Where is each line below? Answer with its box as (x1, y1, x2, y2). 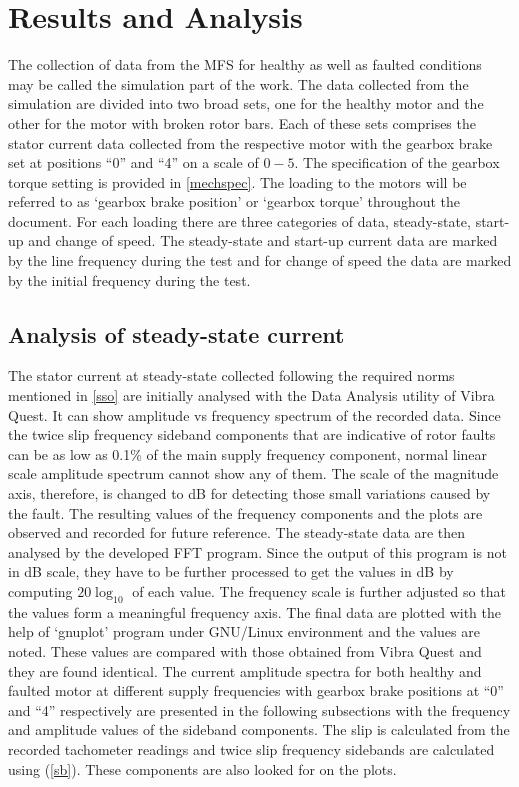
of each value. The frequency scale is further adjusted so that (132, 580, 506, 601)
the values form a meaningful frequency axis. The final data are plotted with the (8, 601, 502, 622)
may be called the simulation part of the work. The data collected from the (8, 73, 469, 94)
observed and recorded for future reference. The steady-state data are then (8, 522, 466, 543)
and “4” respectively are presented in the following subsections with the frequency (8, 699, 511, 720)
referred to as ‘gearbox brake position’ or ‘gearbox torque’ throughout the (8, 191, 461, 212)
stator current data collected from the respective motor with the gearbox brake (8, 132, 493, 153)
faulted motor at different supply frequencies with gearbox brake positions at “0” (8, 680, 504, 701)
